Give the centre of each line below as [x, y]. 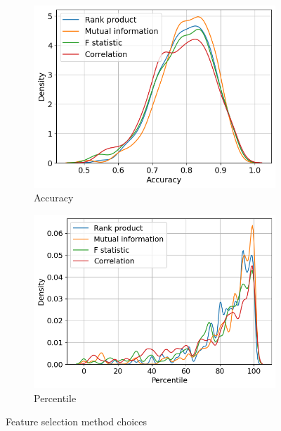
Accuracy [54, 198]
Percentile [55, 398]
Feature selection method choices [77, 421]
